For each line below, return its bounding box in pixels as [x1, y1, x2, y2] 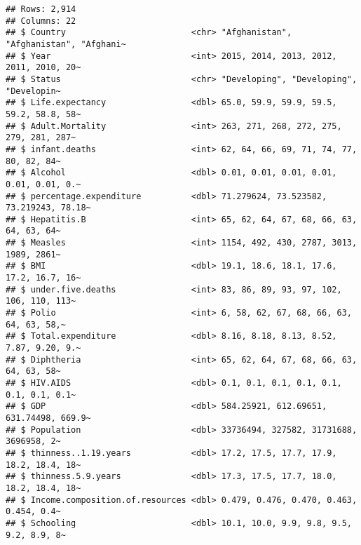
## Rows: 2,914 [6, 4, 76, 14]
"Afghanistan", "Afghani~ [6, 39, 126, 49]
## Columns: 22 [6, 15, 76, 26]
